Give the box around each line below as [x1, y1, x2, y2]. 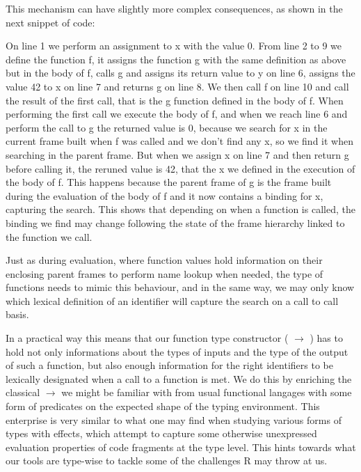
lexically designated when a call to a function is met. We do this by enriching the [6, 371, 352, 386]
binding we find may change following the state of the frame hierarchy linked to [6, 215, 345, 230]
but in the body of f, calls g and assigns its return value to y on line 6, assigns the [6, 65, 355, 80]
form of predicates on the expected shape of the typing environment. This [6, 399, 320, 414]
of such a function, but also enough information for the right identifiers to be [6, 358, 334, 372]
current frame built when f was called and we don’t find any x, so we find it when [6, 134, 353, 148]
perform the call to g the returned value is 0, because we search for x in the [6, 120, 328, 134]
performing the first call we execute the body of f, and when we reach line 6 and [6, 107, 348, 121]
